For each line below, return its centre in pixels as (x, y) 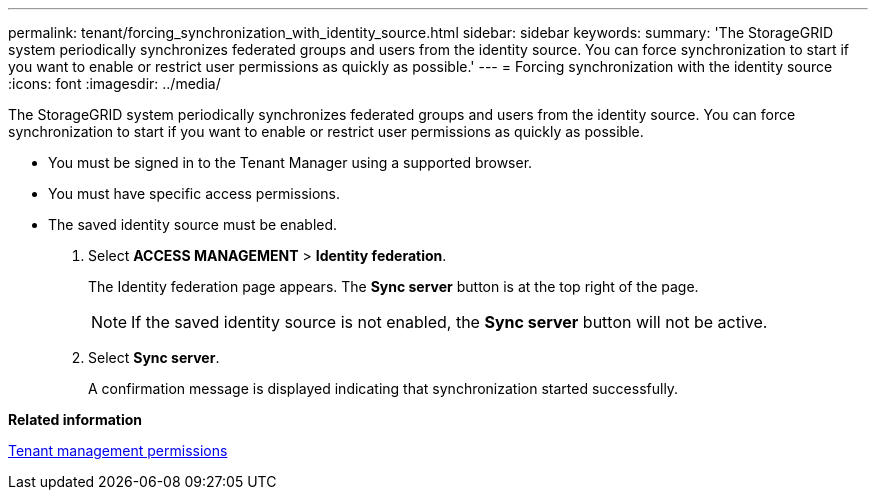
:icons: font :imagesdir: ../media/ (114, 83)
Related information (75, 419)
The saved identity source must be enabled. (193, 224)
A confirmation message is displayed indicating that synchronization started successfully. (383, 388)
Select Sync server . (154, 357)
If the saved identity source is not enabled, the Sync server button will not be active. (449, 322)
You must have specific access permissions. (194, 193)
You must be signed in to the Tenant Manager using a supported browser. (290, 162)
